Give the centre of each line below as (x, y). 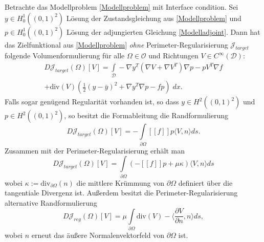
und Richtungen (173, 56)
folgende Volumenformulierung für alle (65, 56)
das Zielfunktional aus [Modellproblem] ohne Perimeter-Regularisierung (116, 44)
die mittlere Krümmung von (120, 182)
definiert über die (205, 182)
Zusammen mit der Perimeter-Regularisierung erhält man (95, 150)
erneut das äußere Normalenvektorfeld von (98, 235)
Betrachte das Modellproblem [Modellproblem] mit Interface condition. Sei (122, 7)
